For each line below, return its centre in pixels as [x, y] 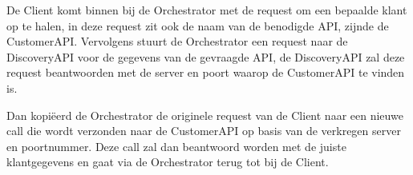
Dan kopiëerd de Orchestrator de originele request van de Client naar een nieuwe [205, 115]
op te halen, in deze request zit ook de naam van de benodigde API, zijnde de [198, 25]
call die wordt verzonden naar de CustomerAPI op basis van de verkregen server [204, 131]
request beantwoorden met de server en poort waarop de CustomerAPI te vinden [206, 72]
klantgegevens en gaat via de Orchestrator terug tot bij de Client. [168, 162]
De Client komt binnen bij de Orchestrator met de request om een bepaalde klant [207, 10]
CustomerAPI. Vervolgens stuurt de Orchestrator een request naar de [177, 41]
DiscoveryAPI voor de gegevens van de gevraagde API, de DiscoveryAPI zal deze [206, 56]
